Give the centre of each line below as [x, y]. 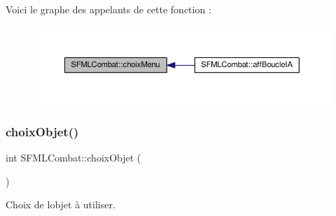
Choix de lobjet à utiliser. [61, 204]
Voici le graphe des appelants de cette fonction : [108, 9]
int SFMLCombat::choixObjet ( [73, 157]
